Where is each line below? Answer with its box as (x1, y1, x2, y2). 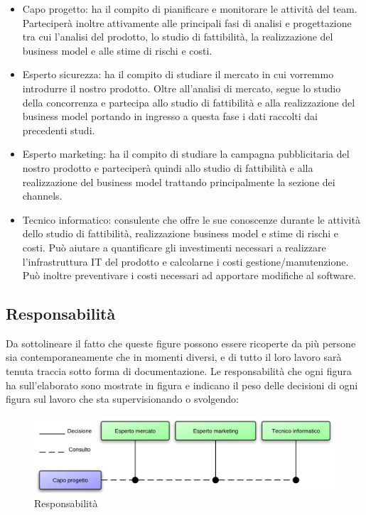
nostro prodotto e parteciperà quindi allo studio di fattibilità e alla (22, 160, 313, 175)
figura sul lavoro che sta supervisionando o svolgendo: (6, 391, 239, 406)
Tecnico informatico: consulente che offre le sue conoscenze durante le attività (22, 212, 360, 227)
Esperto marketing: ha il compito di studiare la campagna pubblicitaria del (22, 146, 350, 161)
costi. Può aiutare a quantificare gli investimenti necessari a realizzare (22, 239, 326, 254)
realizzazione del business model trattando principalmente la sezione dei (22, 174, 335, 189)
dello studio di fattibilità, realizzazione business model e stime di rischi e (22, 226, 339, 241)
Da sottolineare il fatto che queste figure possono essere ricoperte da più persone (6, 335, 356, 350)
